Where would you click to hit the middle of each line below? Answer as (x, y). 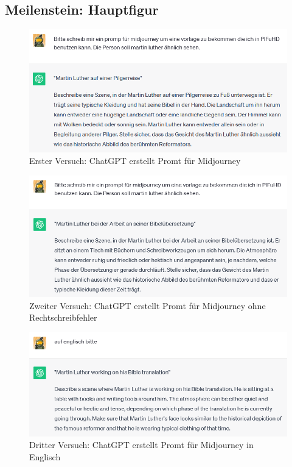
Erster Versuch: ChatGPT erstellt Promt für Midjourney (135, 161)
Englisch (45, 456)
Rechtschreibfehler (63, 317)
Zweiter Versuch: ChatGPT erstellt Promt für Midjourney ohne (148, 305)
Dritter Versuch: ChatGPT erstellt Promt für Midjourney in (141, 445)
